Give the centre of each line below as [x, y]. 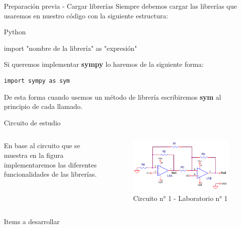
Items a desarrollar [32, 221]
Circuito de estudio [32, 122]
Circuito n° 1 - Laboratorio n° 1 [180, 198]
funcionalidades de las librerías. [50, 174]
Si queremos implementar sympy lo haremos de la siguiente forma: [104, 64]
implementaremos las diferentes [50, 164]
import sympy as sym [37, 81]
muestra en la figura [34, 155]
